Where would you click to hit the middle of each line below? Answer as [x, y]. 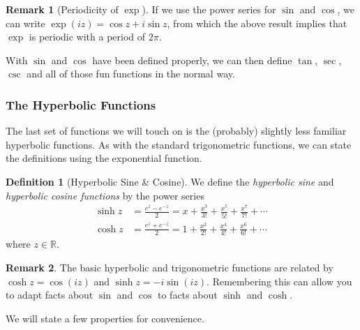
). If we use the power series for [209, 9]
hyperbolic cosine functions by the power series [105, 195]
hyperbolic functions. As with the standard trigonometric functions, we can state [179, 144]
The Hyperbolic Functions [81, 104]
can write [25, 23]
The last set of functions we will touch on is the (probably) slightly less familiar [176, 131]
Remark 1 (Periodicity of [62, 9]
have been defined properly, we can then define [192, 60]
